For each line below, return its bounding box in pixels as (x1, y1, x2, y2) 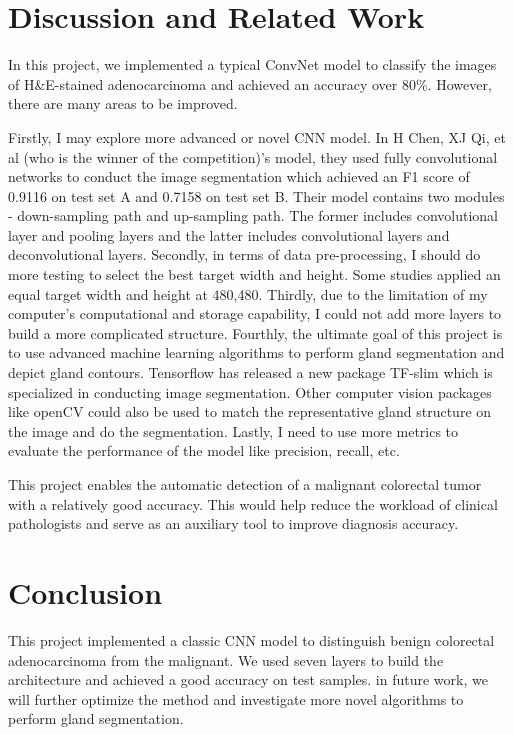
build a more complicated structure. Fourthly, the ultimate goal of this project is (8, 322, 503, 343)
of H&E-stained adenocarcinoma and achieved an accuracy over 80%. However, (8, 73, 492, 94)
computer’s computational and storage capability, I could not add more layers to (8, 303, 502, 324)
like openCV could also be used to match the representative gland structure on (8, 401, 492, 422)
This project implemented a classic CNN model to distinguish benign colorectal (8, 629, 495, 650)
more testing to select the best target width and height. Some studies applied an (8, 264, 501, 285)
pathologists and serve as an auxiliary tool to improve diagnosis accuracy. (8, 513, 459, 534)
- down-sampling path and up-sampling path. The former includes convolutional (8, 205, 498, 226)
